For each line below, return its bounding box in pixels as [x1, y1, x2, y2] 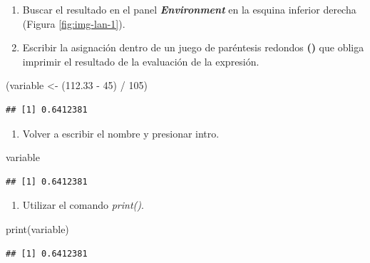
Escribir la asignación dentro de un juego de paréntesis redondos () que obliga [22, 40, 364, 55]
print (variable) [6, 221, 69, 236]
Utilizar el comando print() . [22, 197, 144, 212]
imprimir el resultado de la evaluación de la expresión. [22, 53, 259, 68]
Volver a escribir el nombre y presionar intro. [22, 125, 220, 140]
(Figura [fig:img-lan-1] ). [22, 16, 125, 31]
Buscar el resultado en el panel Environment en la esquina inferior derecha [22, 2, 356, 16]
